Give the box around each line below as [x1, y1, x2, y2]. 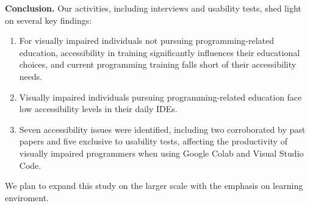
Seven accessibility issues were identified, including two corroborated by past [19, 123, 306, 135]
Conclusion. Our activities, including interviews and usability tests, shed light [5, 2, 301, 14]
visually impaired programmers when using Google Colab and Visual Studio [19, 146, 304, 159]
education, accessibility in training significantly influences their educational [19, 46, 300, 59]
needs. [19, 69, 43, 82]
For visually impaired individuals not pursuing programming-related [19, 34, 275, 47]
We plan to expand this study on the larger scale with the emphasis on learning [5, 179, 303, 192]
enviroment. [5, 191, 49, 204]
